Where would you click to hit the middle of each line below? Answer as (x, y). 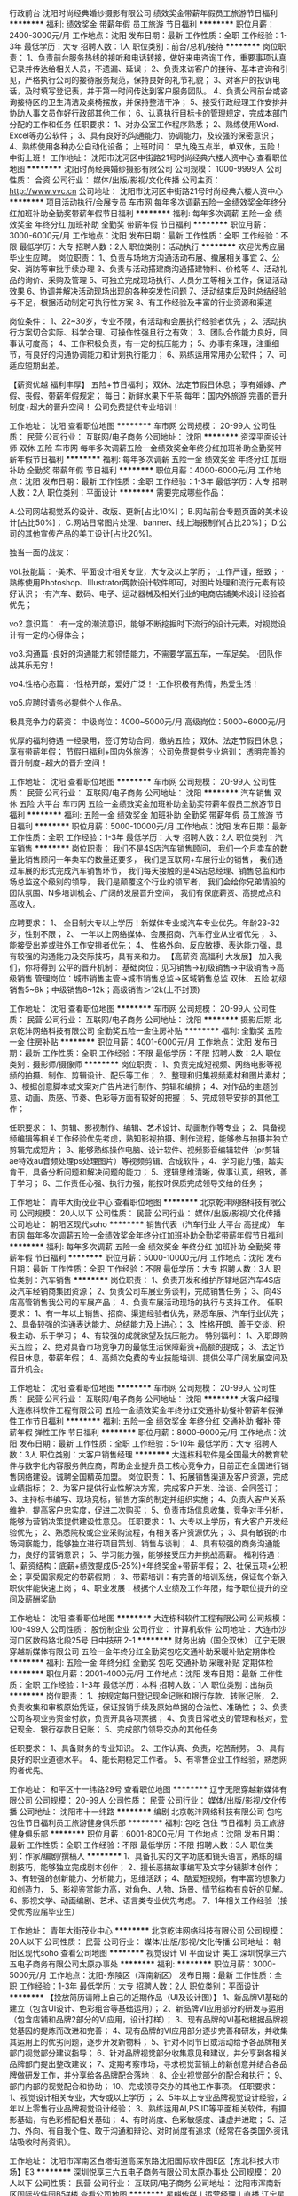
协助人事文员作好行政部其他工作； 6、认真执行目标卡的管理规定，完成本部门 (149, 113)
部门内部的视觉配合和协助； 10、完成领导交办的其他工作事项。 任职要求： (144, 2086)
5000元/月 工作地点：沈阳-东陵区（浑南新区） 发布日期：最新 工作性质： (142, 1975)
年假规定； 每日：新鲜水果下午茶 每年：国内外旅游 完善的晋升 (176, 396)
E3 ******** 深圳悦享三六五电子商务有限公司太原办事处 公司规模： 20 (153, 2172)
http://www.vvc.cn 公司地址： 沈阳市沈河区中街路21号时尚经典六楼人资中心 (146, 191)
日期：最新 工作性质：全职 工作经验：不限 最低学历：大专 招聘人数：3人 (141, 1269)
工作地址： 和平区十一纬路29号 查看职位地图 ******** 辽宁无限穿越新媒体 (145, 1789)
